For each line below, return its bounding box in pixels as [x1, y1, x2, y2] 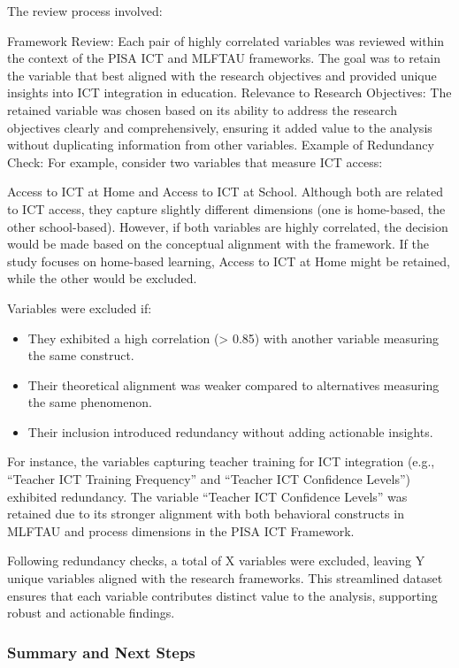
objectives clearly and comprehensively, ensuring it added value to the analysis [7, 118, 432, 136]
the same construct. [27, 346, 134, 365]
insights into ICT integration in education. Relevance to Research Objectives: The [7, 83, 452, 102]
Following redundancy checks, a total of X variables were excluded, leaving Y [7, 551, 425, 570]
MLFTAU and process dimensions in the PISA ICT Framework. [7, 521, 355, 540]
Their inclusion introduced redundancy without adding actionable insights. [27, 422, 433, 441]
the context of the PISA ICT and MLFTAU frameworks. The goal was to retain [7, 49, 441, 67]
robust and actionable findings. [7, 603, 175, 622]
